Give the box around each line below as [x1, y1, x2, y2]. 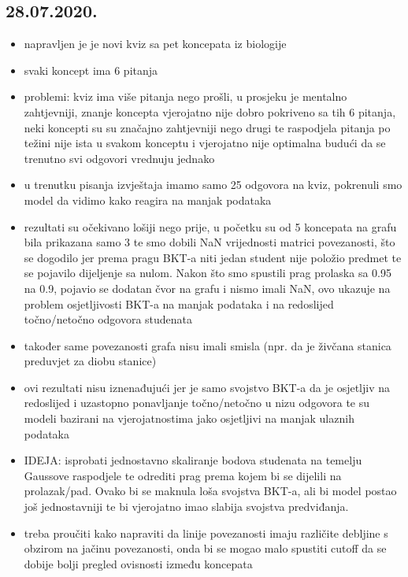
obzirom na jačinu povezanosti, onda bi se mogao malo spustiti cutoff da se [24, 540, 387, 557]
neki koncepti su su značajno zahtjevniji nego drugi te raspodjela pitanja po [24, 119, 391, 135]
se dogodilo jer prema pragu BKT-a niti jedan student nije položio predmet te [24, 249, 402, 265]
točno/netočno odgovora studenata [24, 311, 193, 327]
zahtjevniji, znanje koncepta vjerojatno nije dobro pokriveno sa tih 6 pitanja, [24, 103, 396, 120]
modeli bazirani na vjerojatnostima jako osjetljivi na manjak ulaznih [24, 410, 354, 427]
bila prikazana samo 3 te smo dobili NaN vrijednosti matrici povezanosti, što [24, 234, 395, 250]
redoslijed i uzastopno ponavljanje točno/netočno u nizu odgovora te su [24, 394, 370, 411]
